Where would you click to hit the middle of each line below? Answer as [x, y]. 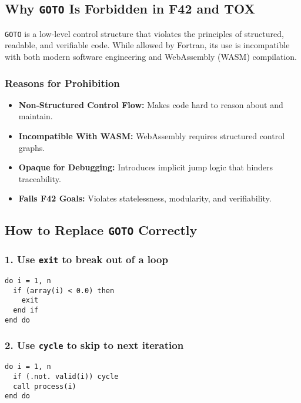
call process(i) [45, 386]
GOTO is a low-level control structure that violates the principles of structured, [144, 33]
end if [26, 310]
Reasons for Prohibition [62, 83]
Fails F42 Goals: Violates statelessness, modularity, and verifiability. [145, 198]
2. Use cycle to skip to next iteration [94, 345]
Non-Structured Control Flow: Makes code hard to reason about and [151, 104]
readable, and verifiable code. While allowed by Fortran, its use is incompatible [147, 45]
